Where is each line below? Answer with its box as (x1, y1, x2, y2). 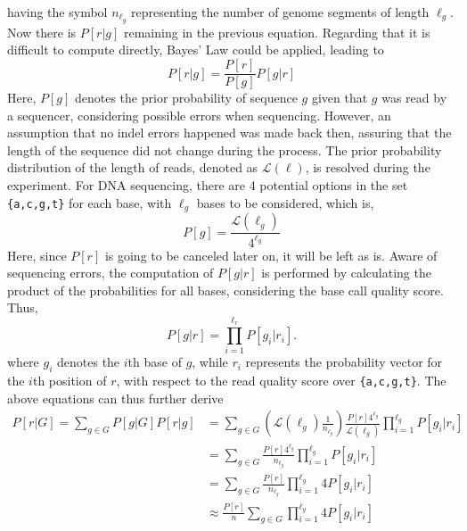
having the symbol (7, 3, 108, 21)
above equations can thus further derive (7, 388, 224, 407)
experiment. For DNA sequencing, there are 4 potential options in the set (7, 176, 408, 195)
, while (192, 353, 228, 371)
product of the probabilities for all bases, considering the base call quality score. (7, 280, 444, 299)
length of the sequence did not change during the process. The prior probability (7, 140, 442, 159)
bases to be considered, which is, (196, 193, 374, 212)
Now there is (7, 22, 77, 41)
